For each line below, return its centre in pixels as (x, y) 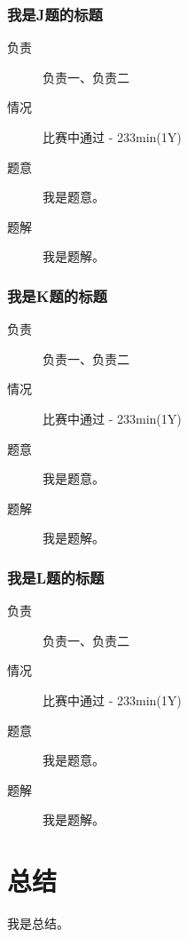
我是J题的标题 (55, 14)
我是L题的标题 (56, 577)
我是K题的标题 (57, 295)
